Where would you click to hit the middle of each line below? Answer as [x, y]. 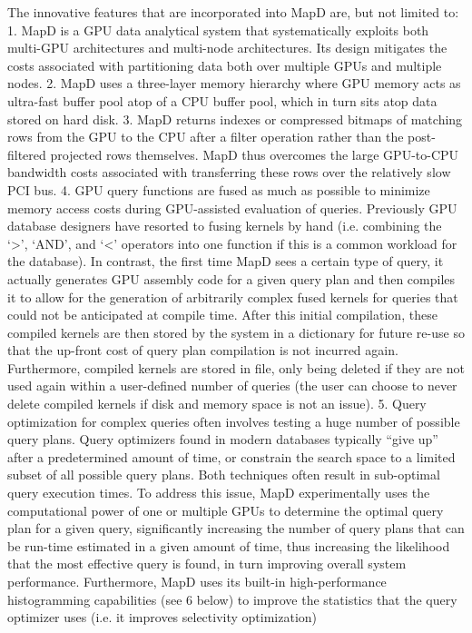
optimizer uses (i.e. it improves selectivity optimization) [162, 617]
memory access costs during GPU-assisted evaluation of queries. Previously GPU [232, 208]
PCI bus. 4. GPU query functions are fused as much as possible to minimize [219, 189]
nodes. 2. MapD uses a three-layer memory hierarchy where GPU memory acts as [234, 83]
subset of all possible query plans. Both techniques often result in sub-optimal [224, 475]
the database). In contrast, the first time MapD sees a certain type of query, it [226, 261]
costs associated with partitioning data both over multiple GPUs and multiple [225, 65]
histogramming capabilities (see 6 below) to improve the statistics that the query [232, 599]
